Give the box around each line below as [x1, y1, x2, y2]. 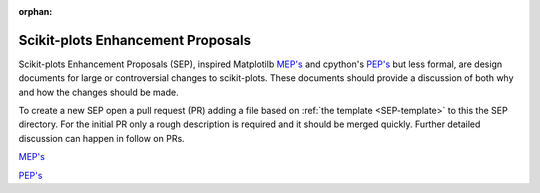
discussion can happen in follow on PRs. [18, 132, 185, 144]
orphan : [18, 6, 53, 17]
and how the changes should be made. [18, 86, 179, 98]
